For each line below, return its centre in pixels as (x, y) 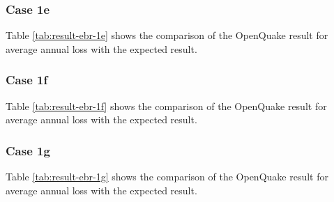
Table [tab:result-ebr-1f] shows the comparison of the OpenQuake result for (166, 106)
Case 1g (28, 150)
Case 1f (27, 80)
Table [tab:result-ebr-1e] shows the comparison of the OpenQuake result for (167, 35)
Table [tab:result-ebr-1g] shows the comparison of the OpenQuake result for (167, 177)
